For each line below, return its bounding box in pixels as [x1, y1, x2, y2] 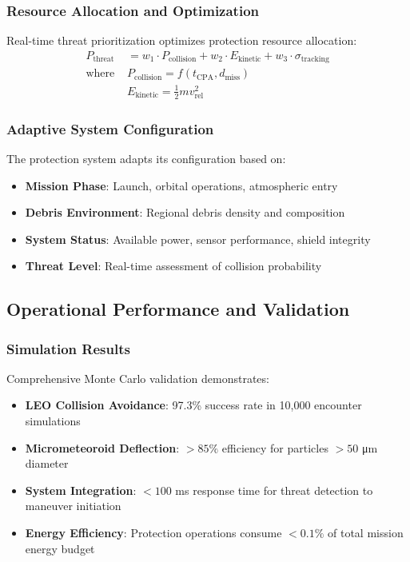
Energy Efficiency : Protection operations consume [25, 524, 282, 541]
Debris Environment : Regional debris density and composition [25, 204, 345, 221]
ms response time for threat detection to [175, 481, 373, 498]
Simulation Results [6, 338, 130, 358]
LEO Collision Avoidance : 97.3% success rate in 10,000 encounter [25, 397, 362, 413]
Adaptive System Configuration [6, 118, 214, 138]
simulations [25, 413, 81, 429]
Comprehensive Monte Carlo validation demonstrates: [6, 369, 269, 386]
